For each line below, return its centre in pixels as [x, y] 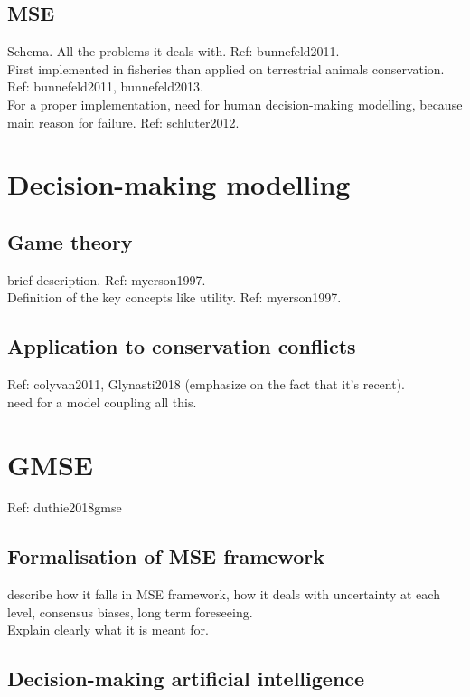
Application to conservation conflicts [182, 346]
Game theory [70, 241]
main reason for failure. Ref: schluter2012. [123, 122]
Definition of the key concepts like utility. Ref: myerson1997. [174, 297]
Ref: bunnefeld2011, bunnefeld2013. [105, 86]
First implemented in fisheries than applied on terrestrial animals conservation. [226, 68]
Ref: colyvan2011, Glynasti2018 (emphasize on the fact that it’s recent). [206, 384]
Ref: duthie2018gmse [65, 507]
